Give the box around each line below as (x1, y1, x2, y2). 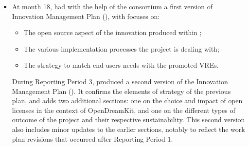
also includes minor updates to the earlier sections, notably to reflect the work (12, 124, 245, 134)
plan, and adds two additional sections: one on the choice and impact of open (12, 95, 243, 106)
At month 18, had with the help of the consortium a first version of (12, 1, 213, 11)
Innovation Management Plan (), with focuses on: (12, 11, 160, 21)
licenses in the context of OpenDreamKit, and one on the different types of (12, 105, 235, 115)
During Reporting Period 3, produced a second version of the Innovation (12, 76, 228, 86)
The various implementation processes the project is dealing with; (23, 43, 219, 54)
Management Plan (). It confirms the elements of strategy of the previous (12, 86, 231, 96)
